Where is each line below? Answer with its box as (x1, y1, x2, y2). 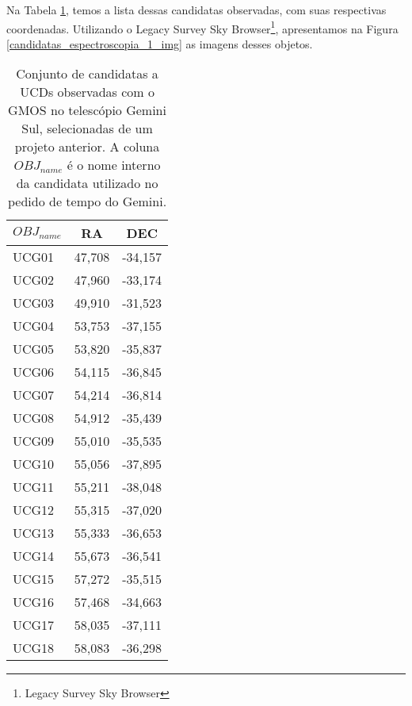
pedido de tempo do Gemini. (7, 192, 167, 211)
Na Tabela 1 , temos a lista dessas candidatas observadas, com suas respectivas (6, 2, 387, 17)
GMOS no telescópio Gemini (8, 101, 166, 120)
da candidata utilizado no (16, 174, 158, 193)
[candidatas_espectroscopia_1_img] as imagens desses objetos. (6, 35, 313, 52)
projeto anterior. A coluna (14, 137, 160, 156)
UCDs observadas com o (20, 82, 154, 102)
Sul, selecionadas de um (21, 119, 153, 138)
